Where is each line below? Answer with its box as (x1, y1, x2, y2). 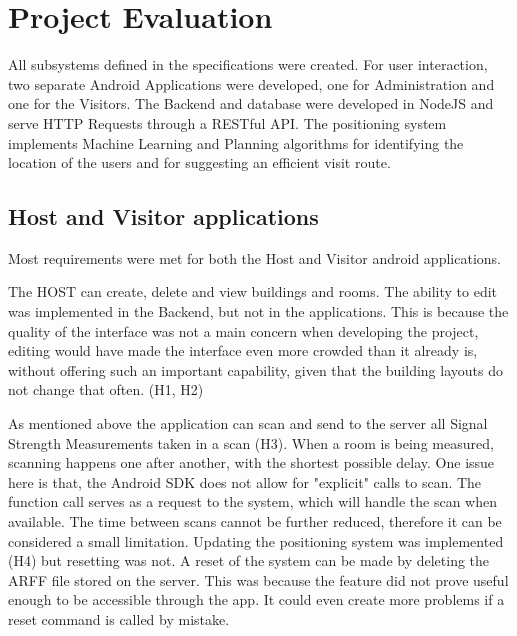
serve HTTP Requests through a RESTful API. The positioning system (8, 112, 447, 133)
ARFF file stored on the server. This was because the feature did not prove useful (8, 569, 509, 590)
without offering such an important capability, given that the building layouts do (8, 359, 503, 380)
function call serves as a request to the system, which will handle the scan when (8, 491, 498, 512)
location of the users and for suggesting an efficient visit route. (8, 152, 391, 173)
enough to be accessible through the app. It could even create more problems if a (8, 589, 505, 610)
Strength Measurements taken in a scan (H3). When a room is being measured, (8, 432, 494, 453)
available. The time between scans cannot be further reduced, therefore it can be (8, 511, 502, 532)
